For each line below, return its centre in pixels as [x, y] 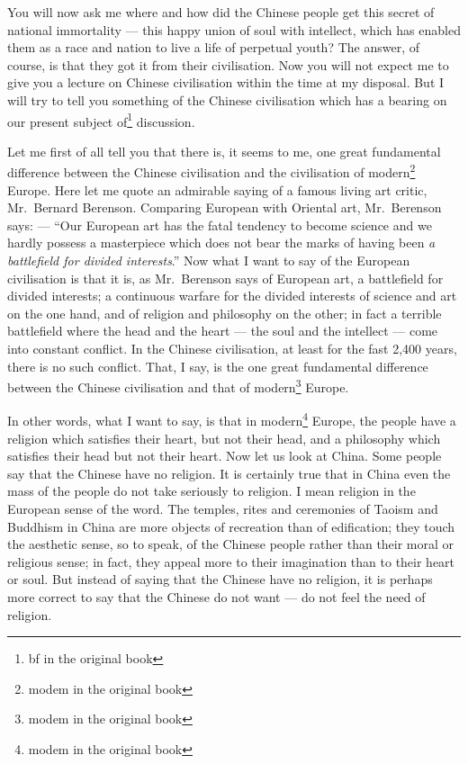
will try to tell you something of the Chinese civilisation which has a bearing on [227, 99]
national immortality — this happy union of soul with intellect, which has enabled [234, 29]
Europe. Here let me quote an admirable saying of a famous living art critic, [217, 189]
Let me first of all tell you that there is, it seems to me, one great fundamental [224, 151]
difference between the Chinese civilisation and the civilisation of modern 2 [211, 171]
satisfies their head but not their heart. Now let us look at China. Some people [225, 456]
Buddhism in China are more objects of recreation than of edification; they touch [231, 526]
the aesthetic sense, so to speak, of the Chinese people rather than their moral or [231, 544]
